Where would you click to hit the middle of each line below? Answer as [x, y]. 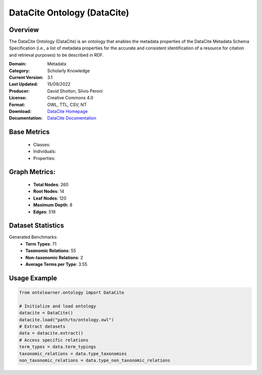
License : [18, 98]
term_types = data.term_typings [58, 347]
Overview [24, 30]
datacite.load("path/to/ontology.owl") [66, 320]
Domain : [18, 64]
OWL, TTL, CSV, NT [67, 105]
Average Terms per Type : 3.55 [56, 264]
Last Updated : [24, 84]
